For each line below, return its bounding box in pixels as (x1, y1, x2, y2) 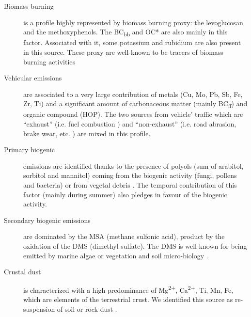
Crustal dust (4, 267, 41, 277)
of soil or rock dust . (57, 303, 117, 314)
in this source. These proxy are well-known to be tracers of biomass (23, 47, 223, 57)
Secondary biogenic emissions (4, 215, 91, 225)
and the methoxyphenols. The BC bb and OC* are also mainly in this (23, 27, 228, 38)
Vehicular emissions (4, 73, 62, 83)
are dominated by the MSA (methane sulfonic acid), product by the (23, 231, 225, 241)
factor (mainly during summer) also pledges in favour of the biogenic (23, 189, 227, 199)
